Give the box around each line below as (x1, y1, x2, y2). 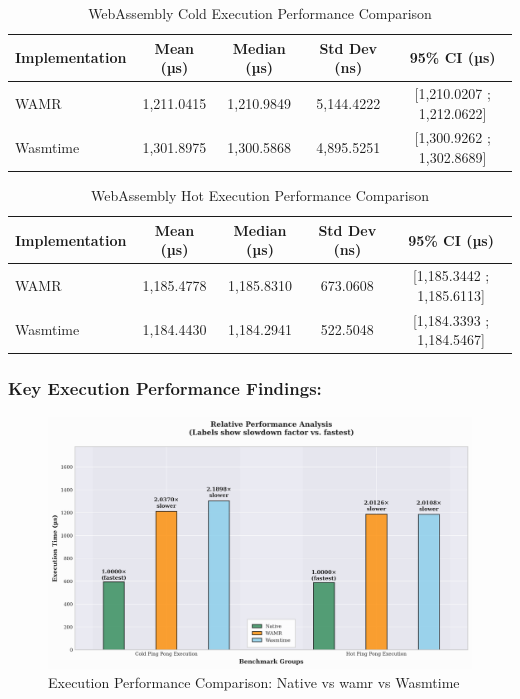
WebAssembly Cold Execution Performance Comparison (88, 3, 432, 23)
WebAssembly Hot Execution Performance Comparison (91, 185, 429, 206)
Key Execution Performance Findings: (8, 376, 322, 401)
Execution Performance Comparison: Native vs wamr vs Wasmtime (48, 672, 460, 693)
